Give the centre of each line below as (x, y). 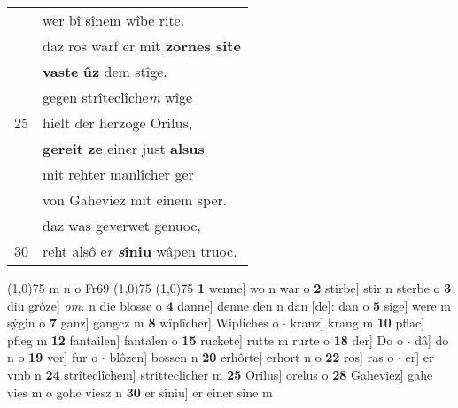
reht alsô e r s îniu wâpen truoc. (140, 251)
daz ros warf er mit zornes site (142, 46)
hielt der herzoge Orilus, (118, 123)
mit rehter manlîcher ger (118, 174)
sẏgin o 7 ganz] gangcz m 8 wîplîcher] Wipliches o (143, 323)
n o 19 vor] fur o (53, 357)
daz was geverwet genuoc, (122, 225)
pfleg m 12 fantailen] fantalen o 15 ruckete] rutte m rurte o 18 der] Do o (205, 339)
